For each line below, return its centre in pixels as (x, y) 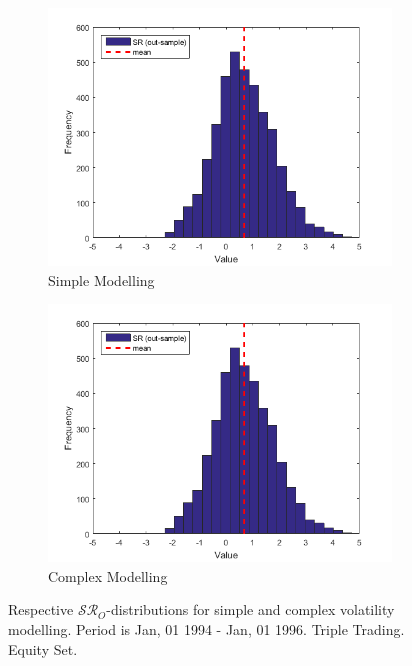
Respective (41, 609)
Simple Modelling (101, 279)
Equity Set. (43, 648)
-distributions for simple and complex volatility (250, 609)
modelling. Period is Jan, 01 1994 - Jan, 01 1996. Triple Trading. (206, 628)
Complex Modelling (108, 575)
